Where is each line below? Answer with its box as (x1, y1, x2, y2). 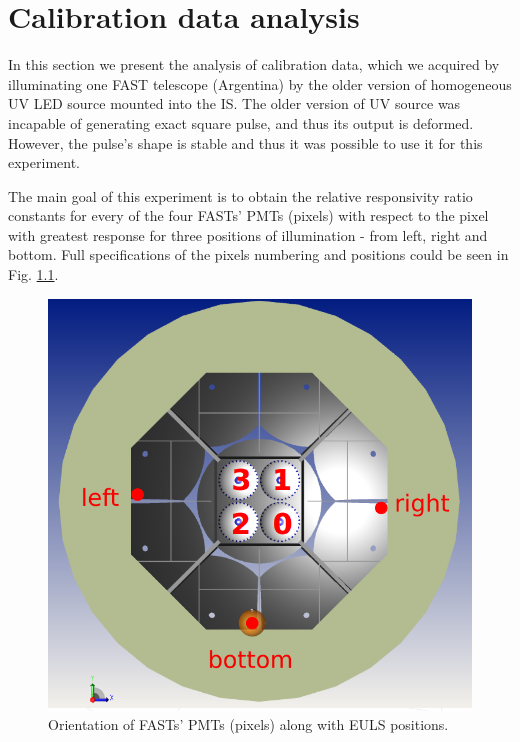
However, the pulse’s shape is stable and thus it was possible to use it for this (8, 132, 483, 153)
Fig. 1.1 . (8, 264, 59, 285)
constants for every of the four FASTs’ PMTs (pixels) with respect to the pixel (8, 205, 489, 226)
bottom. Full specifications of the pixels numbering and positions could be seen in (8, 244, 509, 265)
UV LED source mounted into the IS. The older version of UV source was (8, 93, 461, 114)
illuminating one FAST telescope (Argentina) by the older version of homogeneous (8, 73, 512, 94)
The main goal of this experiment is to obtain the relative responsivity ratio (8, 185, 473, 206)
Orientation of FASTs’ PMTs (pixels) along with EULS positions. (48, 714, 449, 735)
